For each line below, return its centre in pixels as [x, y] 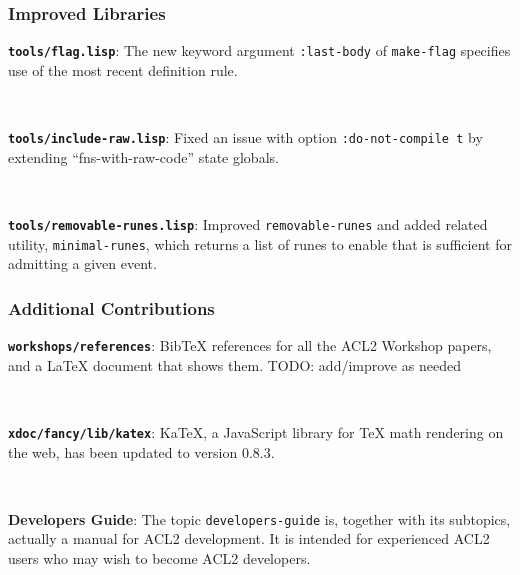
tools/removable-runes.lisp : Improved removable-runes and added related [248, 223]
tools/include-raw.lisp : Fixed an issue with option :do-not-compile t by [245, 137]
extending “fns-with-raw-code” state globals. [143, 156]
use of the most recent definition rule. [123, 69]
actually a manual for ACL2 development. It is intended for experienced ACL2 [249, 538]
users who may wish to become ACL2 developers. [159, 557]
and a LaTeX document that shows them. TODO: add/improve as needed [234, 364]
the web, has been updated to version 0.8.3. [141, 451]
